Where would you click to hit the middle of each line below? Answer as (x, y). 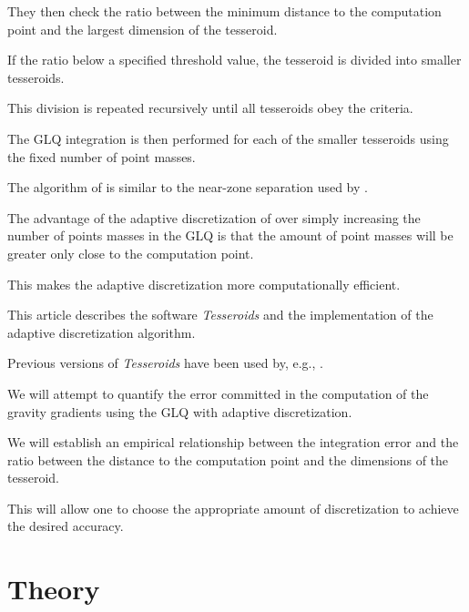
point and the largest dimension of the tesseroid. (143, 29)
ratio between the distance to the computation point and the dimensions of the (228, 459)
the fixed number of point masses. (102, 156)
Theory (54, 589)
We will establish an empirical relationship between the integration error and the (233, 442)
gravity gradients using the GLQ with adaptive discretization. (180, 411)
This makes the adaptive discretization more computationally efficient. (204, 284)
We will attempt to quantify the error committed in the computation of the (218, 393)
